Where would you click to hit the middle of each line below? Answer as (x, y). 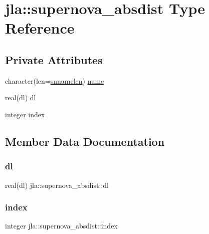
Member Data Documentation (85, 141)
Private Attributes (54, 59)
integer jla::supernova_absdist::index (61, 226)
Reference (40, 28)
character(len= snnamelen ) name (55, 80)
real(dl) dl (21, 97)
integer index (25, 114)
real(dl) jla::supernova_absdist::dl (57, 185)
